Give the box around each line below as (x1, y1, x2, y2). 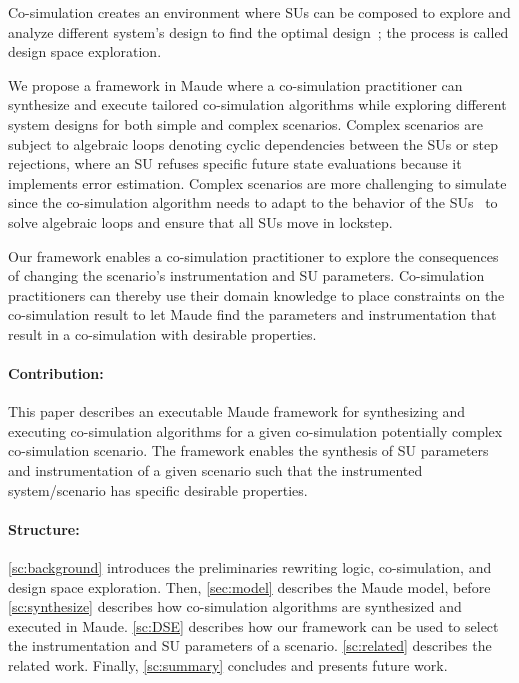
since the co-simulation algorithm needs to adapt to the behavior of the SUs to (8, 192, 498, 213)
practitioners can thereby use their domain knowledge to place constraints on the (8, 284, 505, 305)
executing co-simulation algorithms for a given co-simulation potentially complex (8, 420, 503, 441)
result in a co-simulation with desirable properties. (8, 323, 317, 344)
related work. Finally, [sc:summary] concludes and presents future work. (8, 655, 448, 676)
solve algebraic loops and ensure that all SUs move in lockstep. (8, 211, 393, 232)
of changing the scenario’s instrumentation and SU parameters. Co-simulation (8, 265, 485, 286)
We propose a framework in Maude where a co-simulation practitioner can (8, 74, 463, 95)
